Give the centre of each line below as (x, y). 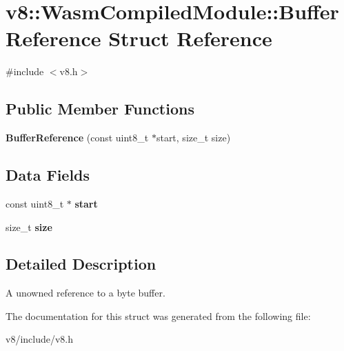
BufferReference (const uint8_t (77, 138)
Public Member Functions (100, 109)
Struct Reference (190, 38)
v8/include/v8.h (40, 339)
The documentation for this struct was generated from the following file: (158, 315)
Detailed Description (81, 264)
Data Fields (48, 175)
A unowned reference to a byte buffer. (85, 293)
